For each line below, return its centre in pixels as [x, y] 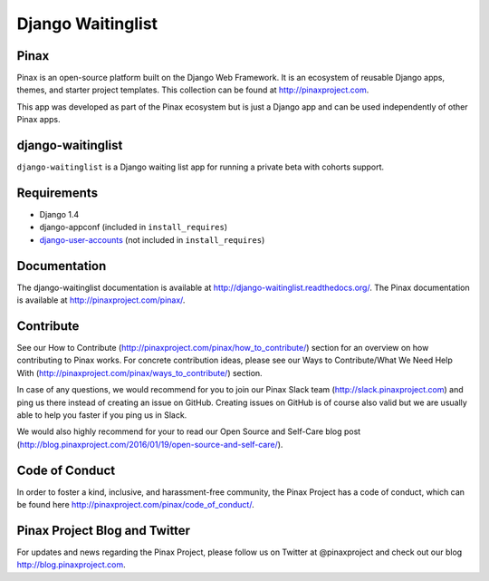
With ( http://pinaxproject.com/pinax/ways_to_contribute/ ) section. [139, 373]
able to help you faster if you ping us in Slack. [102, 415]
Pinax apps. [38, 120]
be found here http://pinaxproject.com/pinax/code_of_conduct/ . [135, 505]
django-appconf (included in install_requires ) [134, 228]
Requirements [58, 193]
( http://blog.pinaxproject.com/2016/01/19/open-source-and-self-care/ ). [150, 444]
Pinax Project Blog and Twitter [103, 530]
